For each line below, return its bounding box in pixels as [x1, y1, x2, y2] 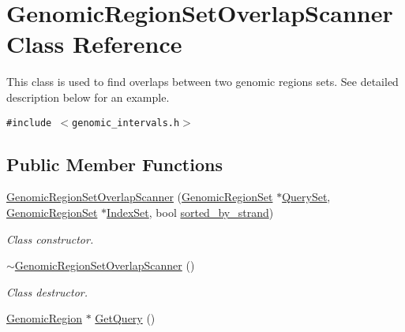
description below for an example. [6, 88, 170, 105]
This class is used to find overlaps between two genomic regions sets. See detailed [6, 73, 399, 90]
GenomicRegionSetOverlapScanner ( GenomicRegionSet [6, 188, 273, 205]
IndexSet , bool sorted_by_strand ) [107, 203, 274, 220]
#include [6, 117, 52, 129]
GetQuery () [95, 310, 156, 326]
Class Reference [6, 28, 182, 60]
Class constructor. [6, 230, 94, 247]
